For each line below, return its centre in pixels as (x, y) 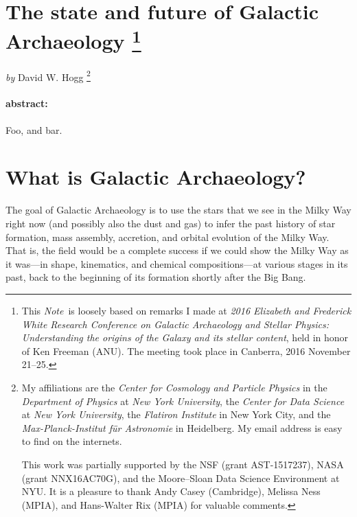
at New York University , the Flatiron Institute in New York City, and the (176, 414)
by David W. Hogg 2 (48, 76)
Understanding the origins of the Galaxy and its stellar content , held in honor (185, 337)
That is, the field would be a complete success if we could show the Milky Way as (177, 250)
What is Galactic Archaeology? (156, 177)
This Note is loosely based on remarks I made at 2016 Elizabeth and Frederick (186, 310)
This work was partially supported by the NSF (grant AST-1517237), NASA (183, 464)
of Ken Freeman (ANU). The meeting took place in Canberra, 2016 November (186, 351)
